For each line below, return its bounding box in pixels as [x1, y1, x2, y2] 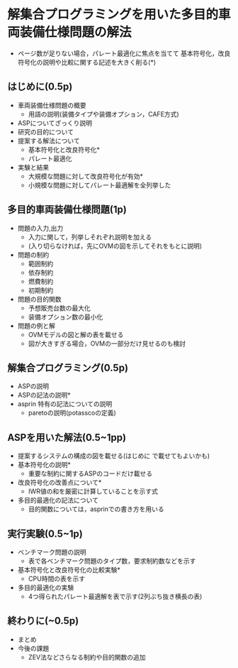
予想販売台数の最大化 [28, 303, 91, 312]
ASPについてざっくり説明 [17, 119, 92, 127]
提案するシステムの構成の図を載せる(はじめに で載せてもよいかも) [17, 451, 210, 460]
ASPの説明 [17, 382, 50, 390]
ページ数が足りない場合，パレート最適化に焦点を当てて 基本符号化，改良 [17, 49, 231, 58]
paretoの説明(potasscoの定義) [28, 409, 117, 417]
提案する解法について [17, 136, 80, 145]
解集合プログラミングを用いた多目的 [7, 6, 219, 23]
